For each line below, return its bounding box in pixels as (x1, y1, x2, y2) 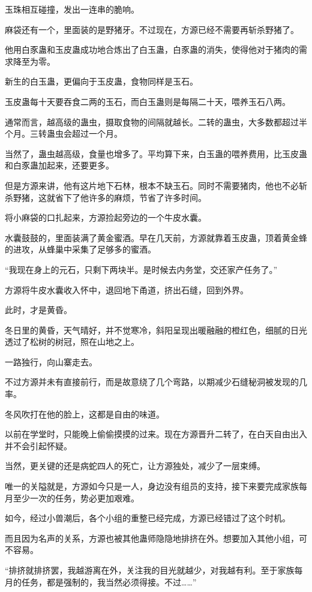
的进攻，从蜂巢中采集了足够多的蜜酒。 (5, 243, 156, 256)
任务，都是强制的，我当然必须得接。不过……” (21, 575, 197, 588)
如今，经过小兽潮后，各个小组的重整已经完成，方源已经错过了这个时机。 (5, 512, 290, 524)
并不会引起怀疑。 (5, 439, 72, 452)
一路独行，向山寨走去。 (5, 355, 97, 368)
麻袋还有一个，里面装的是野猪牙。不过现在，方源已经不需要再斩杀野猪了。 (5, 23, 299, 35)
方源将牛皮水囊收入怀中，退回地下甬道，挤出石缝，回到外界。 (5, 283, 248, 296)
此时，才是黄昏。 (5, 303, 72, 316)
